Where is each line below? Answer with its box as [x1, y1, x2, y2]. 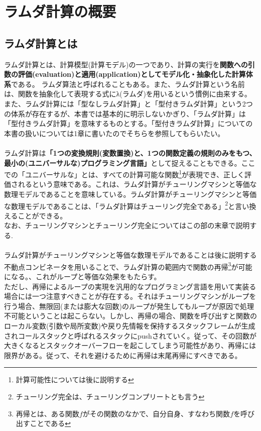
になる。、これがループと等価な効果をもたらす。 [4, 271, 161, 282]
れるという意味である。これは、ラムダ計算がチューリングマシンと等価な [18, 179, 257, 189]
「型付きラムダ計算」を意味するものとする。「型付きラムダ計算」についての [4, 118, 253, 129]
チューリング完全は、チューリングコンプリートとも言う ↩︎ [16, 391, 205, 401]
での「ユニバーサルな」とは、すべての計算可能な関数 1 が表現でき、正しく [4, 168, 245, 179]
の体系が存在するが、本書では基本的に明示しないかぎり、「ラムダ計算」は [4, 108, 246, 119]
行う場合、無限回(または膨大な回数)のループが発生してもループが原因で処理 [4, 300, 254, 311]
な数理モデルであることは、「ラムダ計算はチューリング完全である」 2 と [4, 199, 235, 211]
